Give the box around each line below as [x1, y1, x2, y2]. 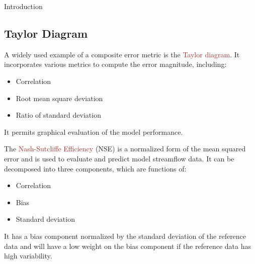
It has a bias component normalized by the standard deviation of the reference [4, 230, 246, 241]
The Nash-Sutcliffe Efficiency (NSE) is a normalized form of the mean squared [4, 143, 246, 154]
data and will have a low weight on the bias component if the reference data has [4, 240, 251, 251]
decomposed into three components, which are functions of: [4, 163, 187, 173]
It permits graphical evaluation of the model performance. [4, 126, 183, 137]
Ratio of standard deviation [16, 110, 101, 120]
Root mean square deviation [16, 93, 103, 103]
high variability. [4, 250, 52, 261]
